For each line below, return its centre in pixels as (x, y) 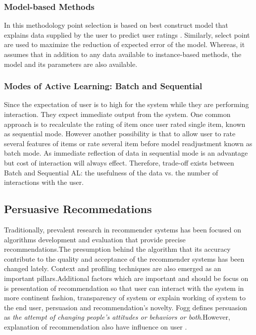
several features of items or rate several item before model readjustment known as (128, 143)
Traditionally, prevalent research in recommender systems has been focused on (123, 229)
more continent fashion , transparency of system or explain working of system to (125, 298)
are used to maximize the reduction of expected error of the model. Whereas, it (125, 44)
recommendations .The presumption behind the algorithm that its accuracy (117, 249)
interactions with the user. (44, 182)
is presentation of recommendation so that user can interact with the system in (124, 288)
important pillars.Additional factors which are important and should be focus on (126, 278)
